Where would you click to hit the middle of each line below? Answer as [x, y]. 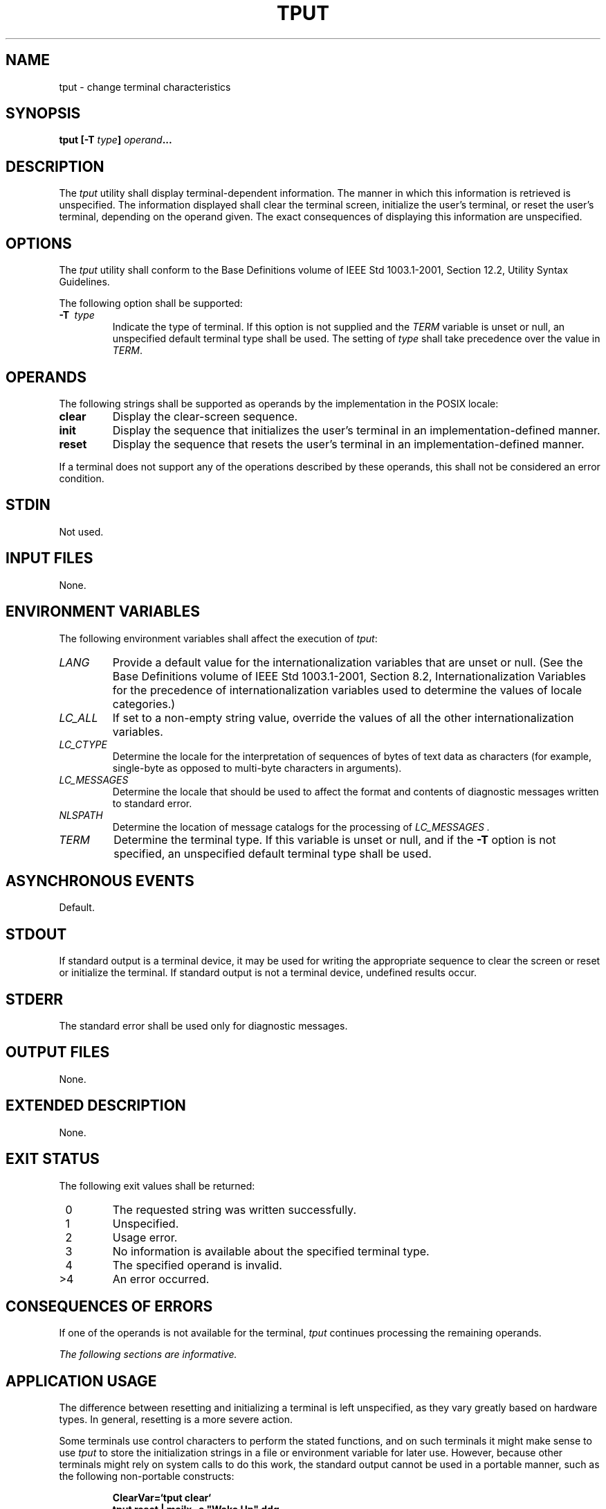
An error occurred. [161, 1279]
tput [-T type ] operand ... [116, 140]
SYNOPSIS [43, 114]
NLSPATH [81, 815]
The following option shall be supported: [151, 303]
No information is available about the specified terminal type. [271, 1251]
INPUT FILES [49, 558]
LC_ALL [79, 717]
